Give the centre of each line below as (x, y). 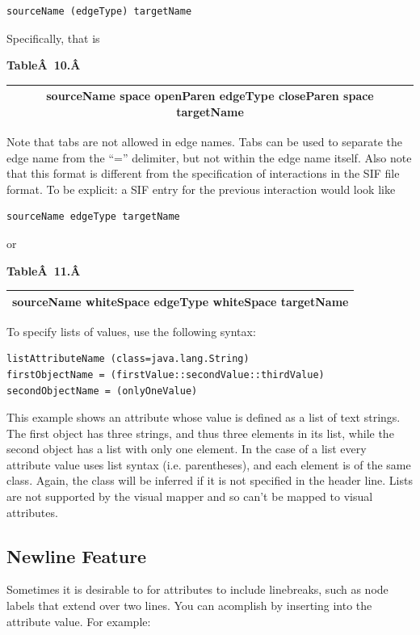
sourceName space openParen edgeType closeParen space (210, 96)
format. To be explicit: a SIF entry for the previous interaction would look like (201, 189)
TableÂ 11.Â (44, 270)
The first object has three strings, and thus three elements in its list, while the (200, 433)
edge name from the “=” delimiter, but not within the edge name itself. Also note (209, 157)
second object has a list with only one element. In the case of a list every (187, 449)
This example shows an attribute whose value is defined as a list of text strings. (204, 417)
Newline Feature (77, 555)
